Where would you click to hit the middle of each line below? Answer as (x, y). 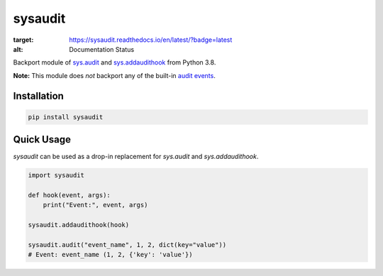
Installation (38, 96)
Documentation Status (102, 49)
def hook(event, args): (70, 195)
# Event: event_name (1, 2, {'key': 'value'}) (110, 255)
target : (23, 40)
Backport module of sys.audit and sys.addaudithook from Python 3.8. (115, 62)
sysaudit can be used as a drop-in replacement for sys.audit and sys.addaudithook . (136, 157)
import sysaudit (56, 175)
